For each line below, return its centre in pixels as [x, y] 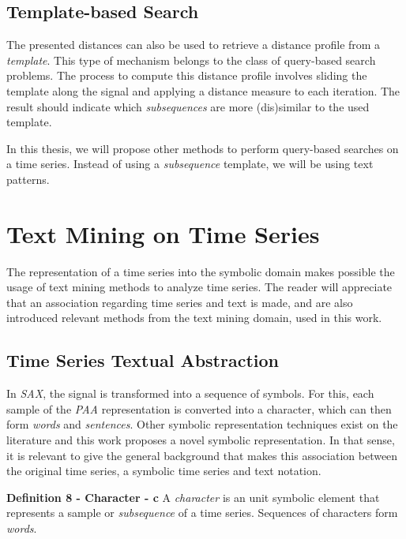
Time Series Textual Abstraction [143, 360]
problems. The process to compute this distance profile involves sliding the [187, 75]
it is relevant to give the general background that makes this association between [202, 455]
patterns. [28, 179]
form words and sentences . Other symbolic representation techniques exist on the [202, 424]
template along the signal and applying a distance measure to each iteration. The [203, 90]
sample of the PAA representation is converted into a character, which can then [199, 408]
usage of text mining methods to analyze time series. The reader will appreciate [199, 287]
